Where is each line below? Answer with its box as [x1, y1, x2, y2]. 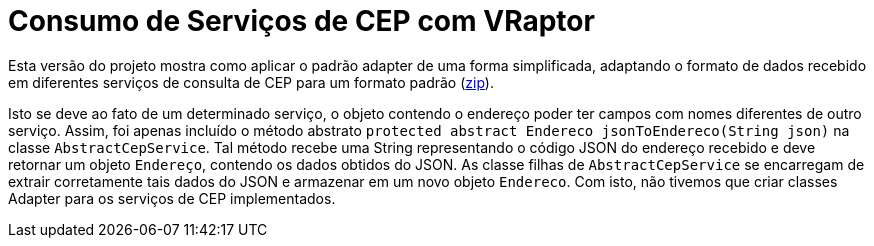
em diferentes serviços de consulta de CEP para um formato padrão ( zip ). [8, 73, 494, 91]
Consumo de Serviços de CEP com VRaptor [8, 4, 595, 38]
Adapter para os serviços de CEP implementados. [8, 189, 336, 207]
